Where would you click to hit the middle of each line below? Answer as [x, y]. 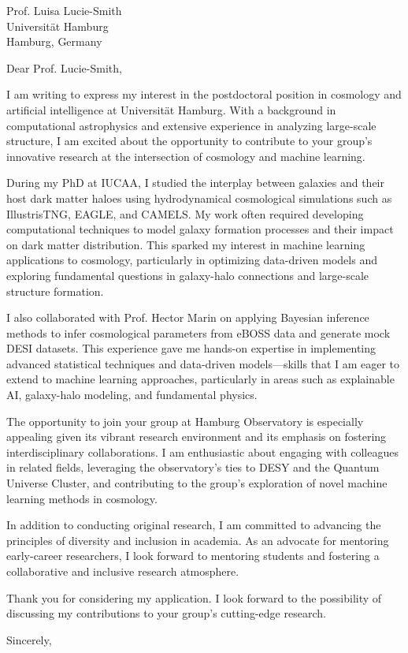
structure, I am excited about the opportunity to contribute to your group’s [189, 141]
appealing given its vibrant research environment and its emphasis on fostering [197, 437]
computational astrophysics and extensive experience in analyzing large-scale [191, 125]
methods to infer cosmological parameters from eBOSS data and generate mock [198, 332]
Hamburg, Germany [54, 41]
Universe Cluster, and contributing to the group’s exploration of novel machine [197, 483]
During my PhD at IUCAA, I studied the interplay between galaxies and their [195, 183]
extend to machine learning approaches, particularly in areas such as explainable [200, 379]
